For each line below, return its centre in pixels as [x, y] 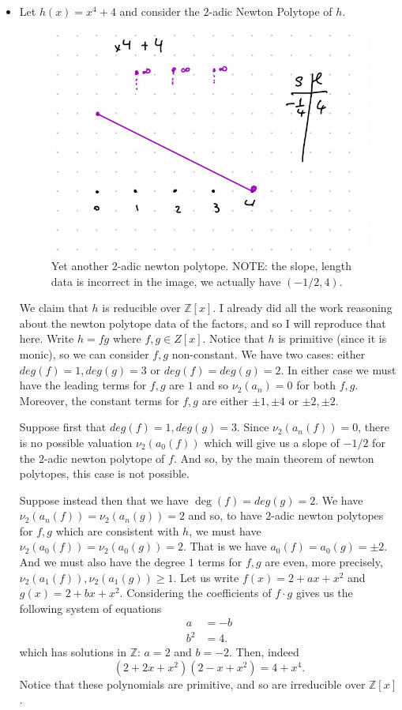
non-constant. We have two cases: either [269, 353]
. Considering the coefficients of [195, 593]
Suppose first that [63, 427]
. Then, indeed [264, 652]
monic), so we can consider [84, 353]
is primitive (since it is [332, 338]
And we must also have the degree [102, 562]
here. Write [47, 338]
